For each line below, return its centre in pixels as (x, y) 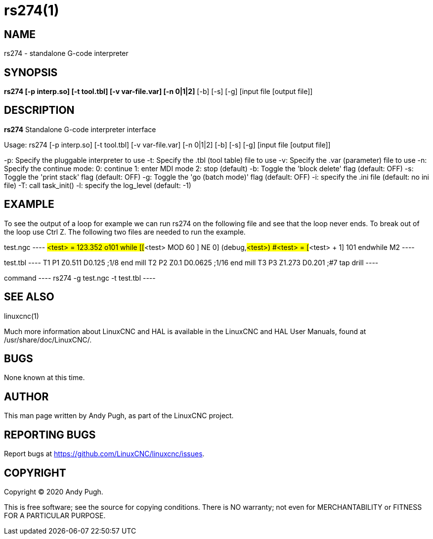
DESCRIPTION (39, 110)
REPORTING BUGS (50, 435)
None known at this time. (44, 378)
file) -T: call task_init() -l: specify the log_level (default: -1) (98, 185)
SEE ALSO (29, 297)
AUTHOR (26, 396)
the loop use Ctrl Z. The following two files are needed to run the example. (125, 232)
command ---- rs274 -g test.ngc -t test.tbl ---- (80, 278)
